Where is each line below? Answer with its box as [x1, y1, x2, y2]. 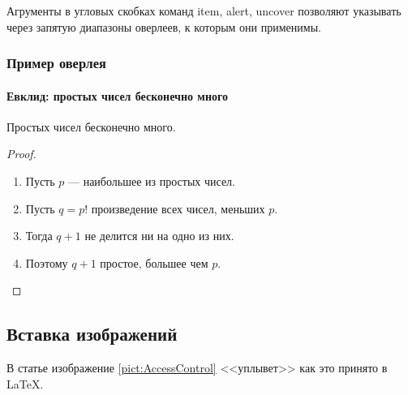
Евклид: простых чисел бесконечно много [6, 87, 228, 104]
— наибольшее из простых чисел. [68, 173, 235, 190]
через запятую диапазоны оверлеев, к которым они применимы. [6, 18, 321, 35]
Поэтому [25, 254, 68, 271]
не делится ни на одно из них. [84, 227, 234, 244]
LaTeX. [6, 375, 44, 392]
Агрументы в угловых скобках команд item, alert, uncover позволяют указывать [6, 2, 402, 19]
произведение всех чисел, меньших [91, 200, 265, 217]
